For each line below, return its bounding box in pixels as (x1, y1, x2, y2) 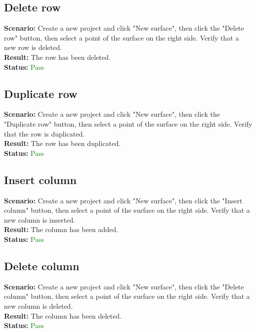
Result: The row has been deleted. (4, 51, 111, 62)
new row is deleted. (4, 42, 62, 52)
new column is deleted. (4, 300, 73, 311)
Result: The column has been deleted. (4, 310, 122, 321)
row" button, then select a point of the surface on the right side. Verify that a (4, 32, 239, 43)
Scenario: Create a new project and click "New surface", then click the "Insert (4, 195, 243, 205)
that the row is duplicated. (4, 128, 85, 139)
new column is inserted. (4, 214, 76, 225)
